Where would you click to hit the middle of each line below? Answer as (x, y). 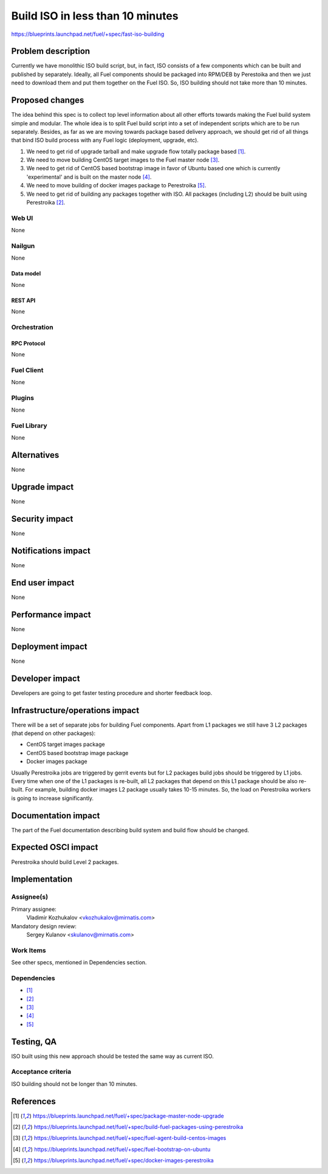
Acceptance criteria (41, 1072)
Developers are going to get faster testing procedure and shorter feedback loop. (112, 692)
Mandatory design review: (44, 926)
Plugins (23, 398)
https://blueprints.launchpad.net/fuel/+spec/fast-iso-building (88, 34)
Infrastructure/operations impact (75, 710)
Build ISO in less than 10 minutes (95, 16)
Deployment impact (49, 647)
